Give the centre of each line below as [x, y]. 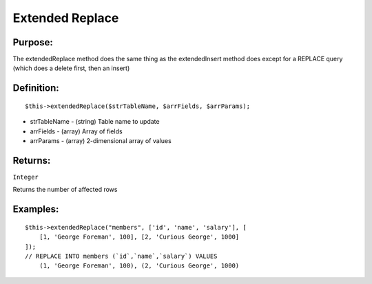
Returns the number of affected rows [65, 190]
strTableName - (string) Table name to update [95, 122]
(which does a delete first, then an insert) [71, 68]
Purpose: [33, 42]
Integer [26, 177]
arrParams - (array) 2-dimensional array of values [101, 141]
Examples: [36, 209]
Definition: [36, 88]
